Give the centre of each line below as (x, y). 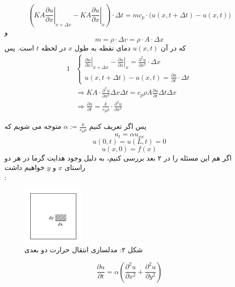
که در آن (174, 48)
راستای (75, 167)
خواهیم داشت (25, 167)
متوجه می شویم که (33, 126)
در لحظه (54, 48)
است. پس (19, 48)
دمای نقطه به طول (103, 48)
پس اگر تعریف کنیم (118, 126)
